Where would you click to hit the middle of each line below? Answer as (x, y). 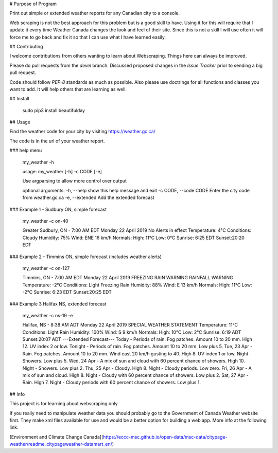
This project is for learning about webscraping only (64, 404)
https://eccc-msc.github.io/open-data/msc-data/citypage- (165, 437)
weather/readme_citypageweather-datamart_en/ (61, 444)
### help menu (26, 150)
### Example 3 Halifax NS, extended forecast (58, 304)
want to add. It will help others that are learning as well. (68, 89)
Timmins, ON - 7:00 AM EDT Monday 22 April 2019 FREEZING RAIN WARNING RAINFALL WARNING (128, 278)
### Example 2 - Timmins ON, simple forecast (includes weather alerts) (86, 257)
